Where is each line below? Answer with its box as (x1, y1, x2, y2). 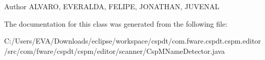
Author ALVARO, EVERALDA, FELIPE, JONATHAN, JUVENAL (4, 1, 219, 11)
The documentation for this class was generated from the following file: (4, 18, 228, 29)
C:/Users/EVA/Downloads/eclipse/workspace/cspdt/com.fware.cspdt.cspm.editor (4, 35, 261, 46)
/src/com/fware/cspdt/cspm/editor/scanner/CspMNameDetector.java (4, 45, 225, 56)
